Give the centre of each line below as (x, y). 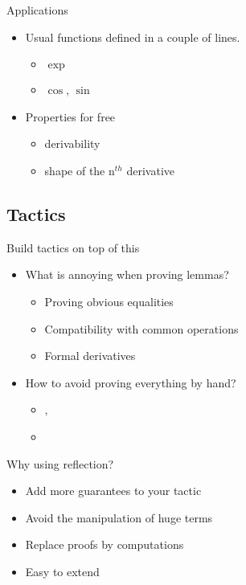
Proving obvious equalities (109, 301)
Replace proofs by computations (105, 544)
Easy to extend (62, 571)
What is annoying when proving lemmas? (127, 274)
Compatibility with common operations (141, 328)
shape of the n (80, 170)
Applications (37, 10)
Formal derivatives (90, 356)
